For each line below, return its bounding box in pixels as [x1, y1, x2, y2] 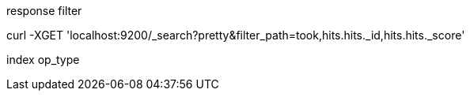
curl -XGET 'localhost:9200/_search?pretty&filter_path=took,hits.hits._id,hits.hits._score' [6, 28, 465, 42]
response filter [6, 4, 82, 17]
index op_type [6, 53, 80, 66]
